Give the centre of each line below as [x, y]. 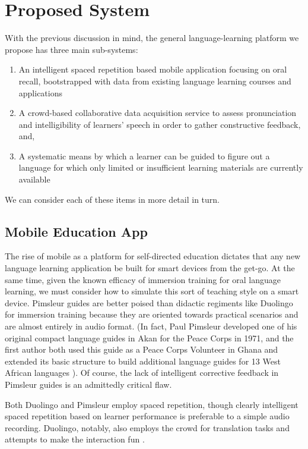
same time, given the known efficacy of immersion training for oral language [143, 279]
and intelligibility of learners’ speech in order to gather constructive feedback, [160, 124]
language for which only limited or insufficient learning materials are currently [161, 167]
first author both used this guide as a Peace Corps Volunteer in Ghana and [142, 349]
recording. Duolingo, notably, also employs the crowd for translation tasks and [147, 427]
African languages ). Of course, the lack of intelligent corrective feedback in [142, 373]
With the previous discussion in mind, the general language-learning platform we [152, 38]
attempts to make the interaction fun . [75, 439]
